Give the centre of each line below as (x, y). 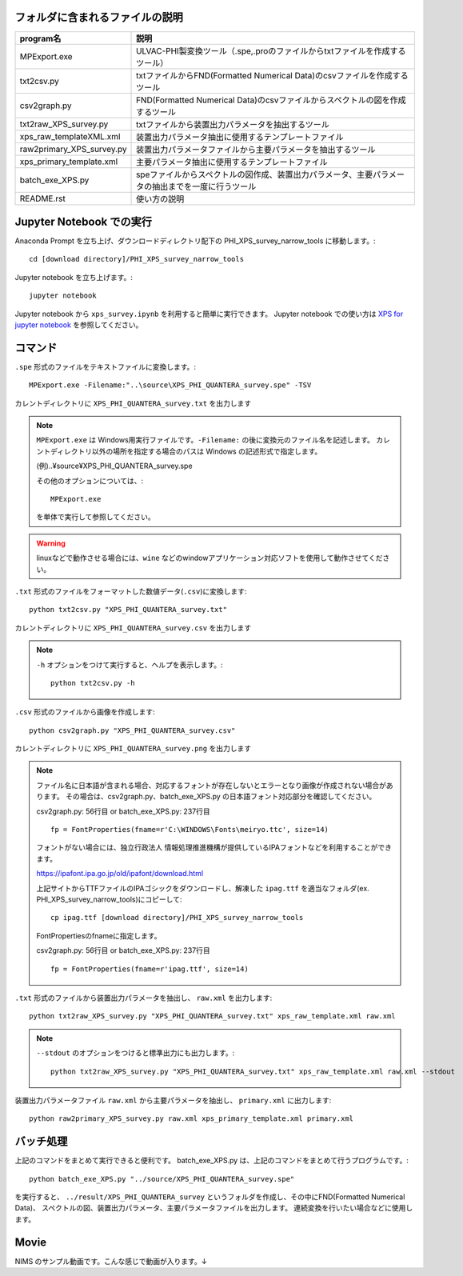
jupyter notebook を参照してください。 (79, 325)
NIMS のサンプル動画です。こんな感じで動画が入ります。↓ (111, 1261)
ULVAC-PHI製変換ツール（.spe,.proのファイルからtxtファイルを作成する (271, 50)
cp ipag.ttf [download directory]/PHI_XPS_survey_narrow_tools (177, 918)
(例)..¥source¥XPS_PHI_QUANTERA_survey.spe (114, 466)
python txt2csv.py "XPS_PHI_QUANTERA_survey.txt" (128, 610)
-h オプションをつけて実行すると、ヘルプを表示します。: (130, 665)
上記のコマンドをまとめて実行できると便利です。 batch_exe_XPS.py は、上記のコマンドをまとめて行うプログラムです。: (212, 1161)
